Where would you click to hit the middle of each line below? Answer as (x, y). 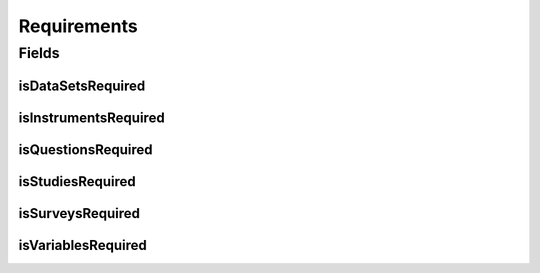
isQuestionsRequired (86, 149)
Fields (39, 53)
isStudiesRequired (77, 181)
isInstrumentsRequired (91, 117)
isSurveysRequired (79, 213)
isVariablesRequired (82, 245)
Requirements (78, 26)
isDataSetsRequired (82, 85)
